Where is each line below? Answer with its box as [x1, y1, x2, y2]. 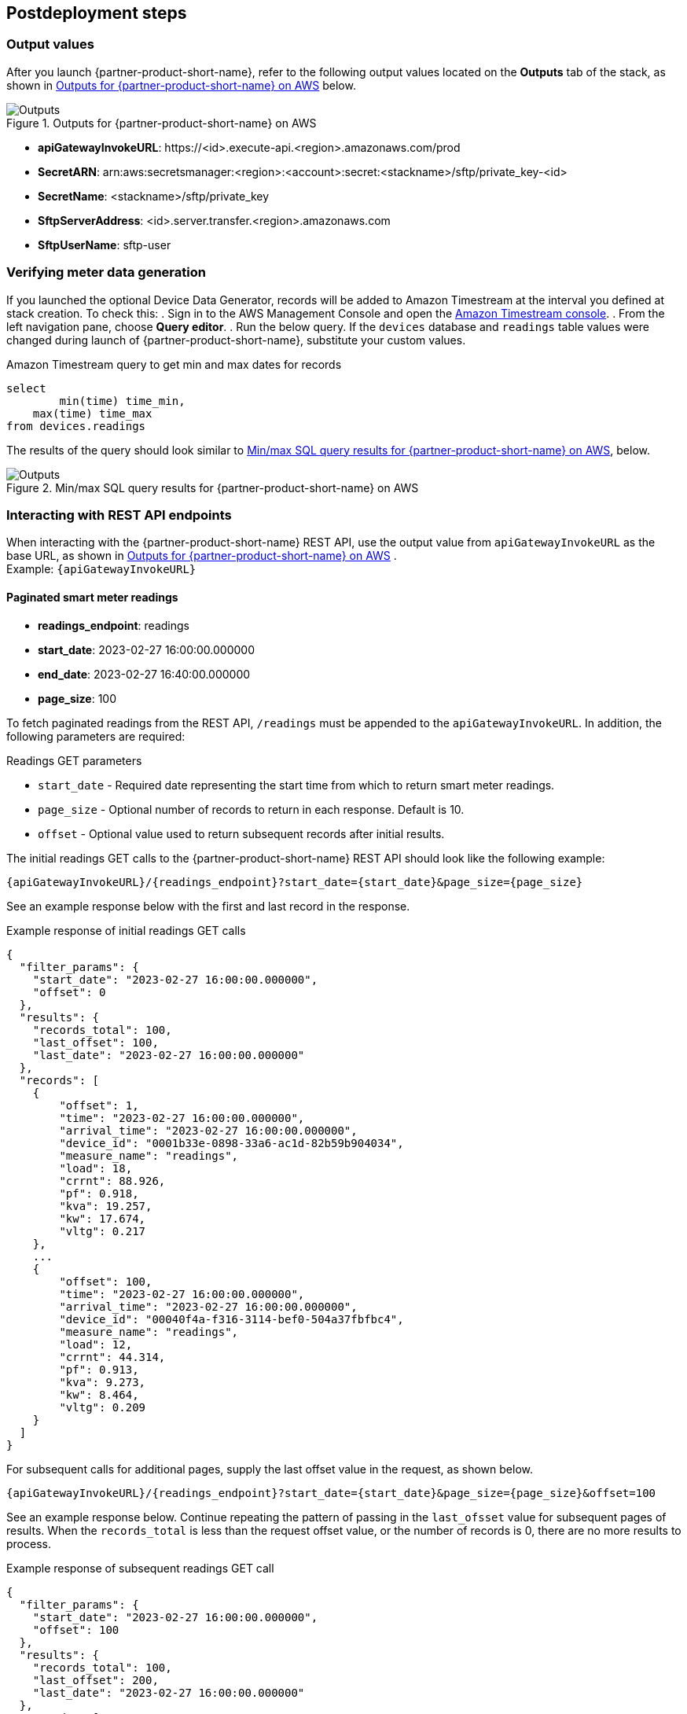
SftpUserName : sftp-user [38, 237, 171, 252]
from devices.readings [6, 419, 146, 432]
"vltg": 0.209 [59, 1400, 146, 1414]
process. [6, 1536, 51, 1550]
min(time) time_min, [59, 394, 186, 407]
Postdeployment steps [6, 3, 187, 23]
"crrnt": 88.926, [59, 1174, 166, 1187]
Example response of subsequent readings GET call [6, 1561, 274, 1575]
